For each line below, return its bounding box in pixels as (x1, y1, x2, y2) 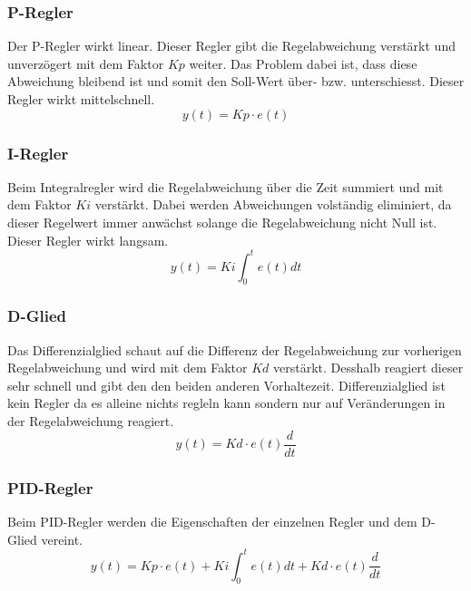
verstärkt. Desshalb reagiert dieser (273, 358, 464, 377)
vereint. (41, 529, 83, 548)
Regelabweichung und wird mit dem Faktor (7, 358, 248, 377)
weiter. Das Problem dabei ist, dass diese (189, 53, 417, 73)
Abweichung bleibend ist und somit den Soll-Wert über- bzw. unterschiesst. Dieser (7, 72, 465, 91)
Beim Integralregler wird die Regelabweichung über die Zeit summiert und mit (7, 177, 444, 196)
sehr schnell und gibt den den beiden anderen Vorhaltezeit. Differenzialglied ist (7, 375, 446, 394)
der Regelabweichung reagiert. (7, 412, 174, 431)
